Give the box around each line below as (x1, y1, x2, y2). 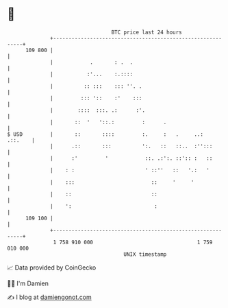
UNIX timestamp (123, 250, 167, 258)
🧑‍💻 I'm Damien (7, 279, 49, 287)
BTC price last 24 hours (111, 29, 183, 36)
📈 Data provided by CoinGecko (7, 263, 97, 272)
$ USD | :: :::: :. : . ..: (7, 130, 204, 138)
